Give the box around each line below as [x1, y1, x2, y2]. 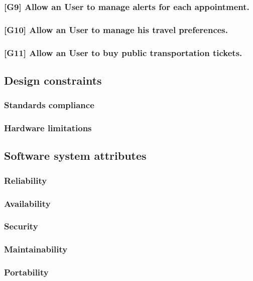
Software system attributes [4, 148, 147, 163]
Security [4, 220, 38, 232]
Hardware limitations [4, 122, 92, 134]
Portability [4, 266, 49, 278]
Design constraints [4, 72, 102, 88]
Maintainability [4, 243, 68, 255]
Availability [4, 197, 51, 209]
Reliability [4, 174, 47, 186]
